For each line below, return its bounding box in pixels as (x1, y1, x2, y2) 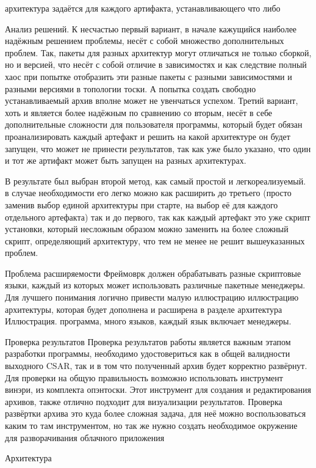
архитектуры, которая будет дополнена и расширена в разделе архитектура (5, 302, 282, 315)
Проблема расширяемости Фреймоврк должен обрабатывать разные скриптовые (5, 266, 301, 279)
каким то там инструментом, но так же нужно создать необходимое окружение (5, 419, 298, 431)
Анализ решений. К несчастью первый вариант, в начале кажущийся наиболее (5, 22, 297, 35)
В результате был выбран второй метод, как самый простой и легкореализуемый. (5, 174, 306, 187)
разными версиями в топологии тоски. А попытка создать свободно (5, 82, 256, 95)
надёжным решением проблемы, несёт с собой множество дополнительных (5, 34, 284, 47)
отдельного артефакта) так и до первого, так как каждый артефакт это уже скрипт (5, 210, 311, 223)
